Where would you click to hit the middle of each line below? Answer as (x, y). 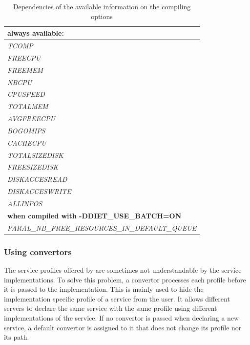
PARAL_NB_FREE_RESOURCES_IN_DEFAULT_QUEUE (102, 227)
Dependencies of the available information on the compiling (102, 6)
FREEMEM (25, 70)
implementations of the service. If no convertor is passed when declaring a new (122, 317)
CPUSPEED (26, 94)
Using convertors (38, 251)
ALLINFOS (25, 203)
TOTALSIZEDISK (35, 155)
